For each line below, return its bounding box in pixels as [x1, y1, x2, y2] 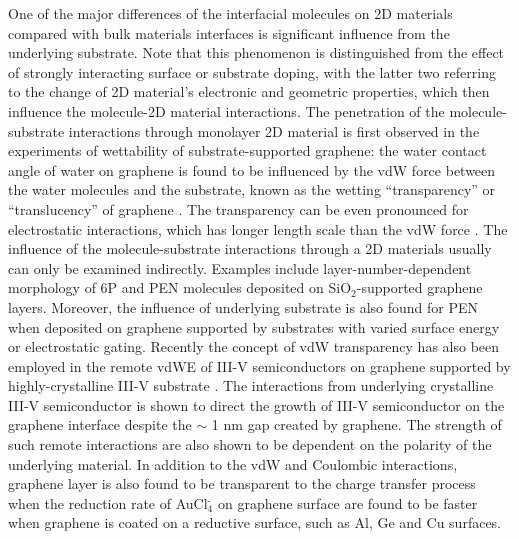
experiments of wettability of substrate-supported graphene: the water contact [8, 140, 487, 161]
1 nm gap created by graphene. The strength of [211, 414, 502, 435]
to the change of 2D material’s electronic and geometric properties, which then [8, 81, 490, 102]
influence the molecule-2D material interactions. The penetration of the [8, 100, 445, 121]
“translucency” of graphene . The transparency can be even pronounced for [8, 198, 469, 219]
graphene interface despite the [8, 414, 192, 435]
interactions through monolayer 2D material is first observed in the [68, 120, 480, 141]
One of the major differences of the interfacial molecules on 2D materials [8, 3, 453, 23]
